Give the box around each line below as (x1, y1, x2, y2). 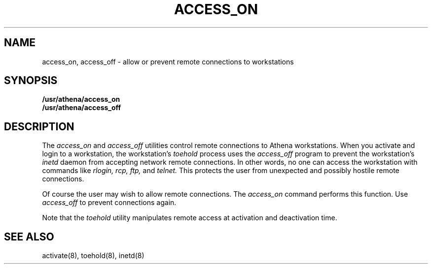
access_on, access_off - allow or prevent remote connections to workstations (42, 57, 294, 66)
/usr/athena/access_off (42, 103, 121, 112)
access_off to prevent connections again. (42, 198, 177, 207)
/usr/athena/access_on (42, 95, 120, 104)
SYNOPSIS (4, 74, 58, 87)
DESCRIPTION (4, 120, 74, 133)
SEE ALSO (4, 230, 54, 243)
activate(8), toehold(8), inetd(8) (42, 251, 144, 260)
